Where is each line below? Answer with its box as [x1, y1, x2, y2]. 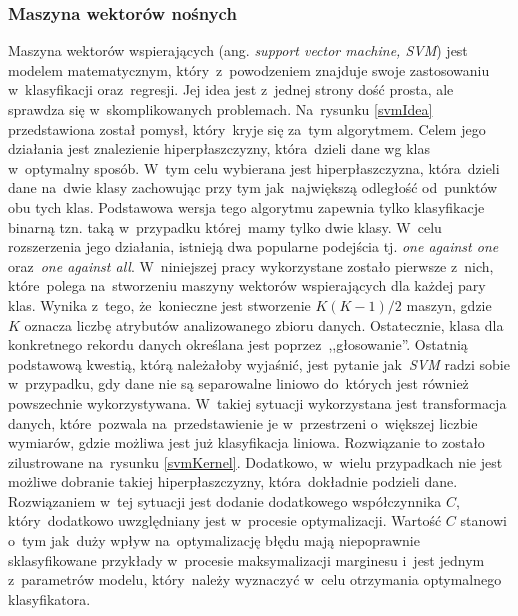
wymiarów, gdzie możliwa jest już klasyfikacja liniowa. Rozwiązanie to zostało [8, 432, 485, 453]
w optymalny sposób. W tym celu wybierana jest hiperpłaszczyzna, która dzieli [8, 157, 500, 178]
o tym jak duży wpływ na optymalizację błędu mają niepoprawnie [8, 530, 420, 551]
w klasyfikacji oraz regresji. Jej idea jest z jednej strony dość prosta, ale [8, 79, 454, 100]
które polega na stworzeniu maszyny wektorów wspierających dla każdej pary [8, 275, 486, 296]
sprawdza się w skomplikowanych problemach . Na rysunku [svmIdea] [8, 99, 433, 119]
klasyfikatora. [8, 588, 91, 609]
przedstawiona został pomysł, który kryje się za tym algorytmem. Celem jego [8, 118, 486, 139]
